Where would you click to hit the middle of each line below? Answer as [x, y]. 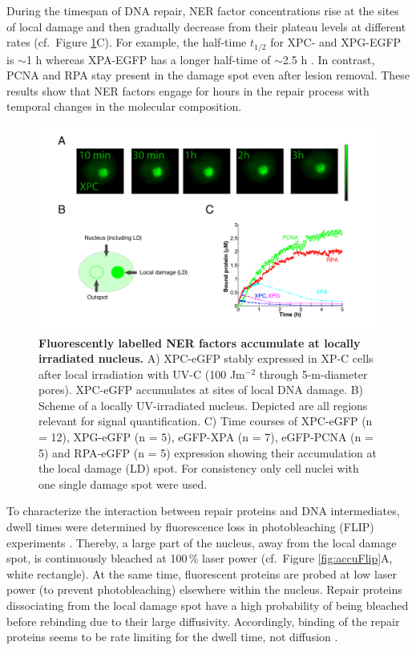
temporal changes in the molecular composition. [124, 106]
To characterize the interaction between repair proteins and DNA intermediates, [203, 511]
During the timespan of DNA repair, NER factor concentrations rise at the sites [203, 10]
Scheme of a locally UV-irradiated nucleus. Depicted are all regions [203, 405]
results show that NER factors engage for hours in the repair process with [188, 90]
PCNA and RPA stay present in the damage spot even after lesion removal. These [208, 75]
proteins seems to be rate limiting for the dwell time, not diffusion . [172, 637]
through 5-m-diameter [313, 374]
